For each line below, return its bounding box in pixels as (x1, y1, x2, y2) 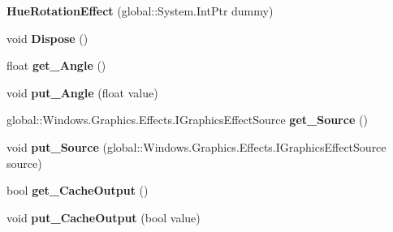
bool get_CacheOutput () (6, 182, 149, 199)
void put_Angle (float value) (6, 84, 158, 101)
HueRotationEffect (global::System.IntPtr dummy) (6, 2, 274, 19)
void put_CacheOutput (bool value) (6, 208, 201, 226)
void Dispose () (6, 29, 89, 46)
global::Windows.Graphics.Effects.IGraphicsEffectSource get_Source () (6, 111, 368, 128)
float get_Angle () (6, 57, 106, 74)
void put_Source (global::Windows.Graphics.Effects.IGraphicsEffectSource (6, 138, 387, 155)
